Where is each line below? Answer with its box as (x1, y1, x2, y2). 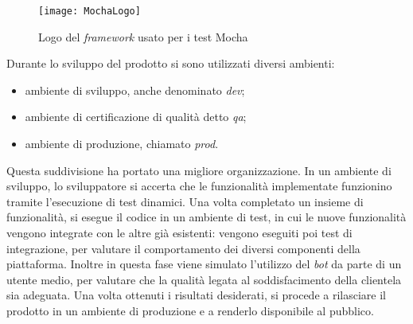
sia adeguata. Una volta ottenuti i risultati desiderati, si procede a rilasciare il (6, 287, 386, 303)
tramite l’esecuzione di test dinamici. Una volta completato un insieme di (6, 193, 364, 209)
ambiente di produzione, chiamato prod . (25, 135, 219, 152)
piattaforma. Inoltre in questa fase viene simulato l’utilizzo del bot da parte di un (6, 256, 402, 272)
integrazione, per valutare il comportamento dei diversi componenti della (6, 240, 360, 256)
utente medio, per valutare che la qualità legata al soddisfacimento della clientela (6, 271, 402, 287)
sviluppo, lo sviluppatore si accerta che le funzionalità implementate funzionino (6, 178, 392, 194)
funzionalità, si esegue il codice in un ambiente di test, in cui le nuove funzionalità (6, 209, 407, 225)
